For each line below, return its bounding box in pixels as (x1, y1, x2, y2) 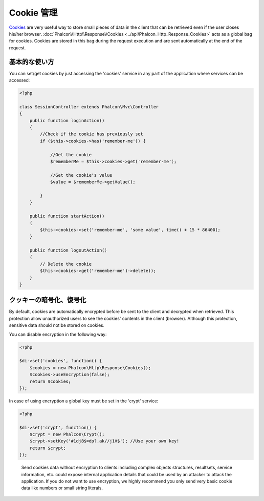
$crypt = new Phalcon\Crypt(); (29, 432, 105, 437)
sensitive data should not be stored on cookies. (9, 322, 105, 328)
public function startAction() (29, 213, 105, 219)
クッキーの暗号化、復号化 (9, 296, 87, 304)
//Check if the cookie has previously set (40, 131, 144, 137)
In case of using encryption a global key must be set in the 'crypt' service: (9, 398, 158, 404)
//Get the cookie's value (50, 172, 112, 178)
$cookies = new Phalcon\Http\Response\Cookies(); (29, 365, 151, 371)
